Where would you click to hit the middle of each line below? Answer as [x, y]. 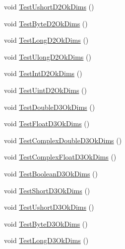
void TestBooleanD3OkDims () [51, 173]
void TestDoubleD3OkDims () [50, 107]
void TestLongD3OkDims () [46, 240]
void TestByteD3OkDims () [46, 223]
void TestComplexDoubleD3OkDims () [63, 140]
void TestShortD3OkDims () [47, 190]
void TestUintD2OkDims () [46, 90]
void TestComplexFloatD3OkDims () [60, 157]
